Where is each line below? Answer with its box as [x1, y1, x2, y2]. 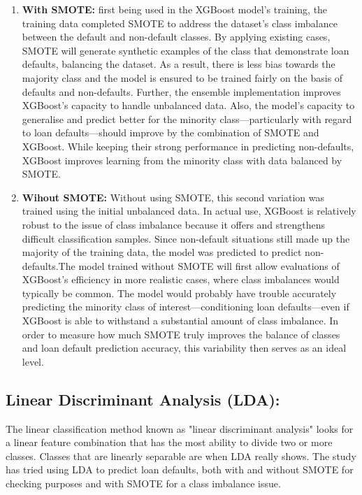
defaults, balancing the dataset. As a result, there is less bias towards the [22, 57, 335, 71]
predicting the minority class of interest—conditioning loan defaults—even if [22, 299, 349, 314]
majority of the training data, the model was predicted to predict [22, 245, 302, 259]
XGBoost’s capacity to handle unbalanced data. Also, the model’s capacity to [22, 98, 355, 113]
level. [22, 354, 44, 368]
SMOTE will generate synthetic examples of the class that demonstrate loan [22, 43, 349, 57]
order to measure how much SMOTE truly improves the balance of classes [22, 327, 340, 341]
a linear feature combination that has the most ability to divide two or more [6, 435, 333, 450]
